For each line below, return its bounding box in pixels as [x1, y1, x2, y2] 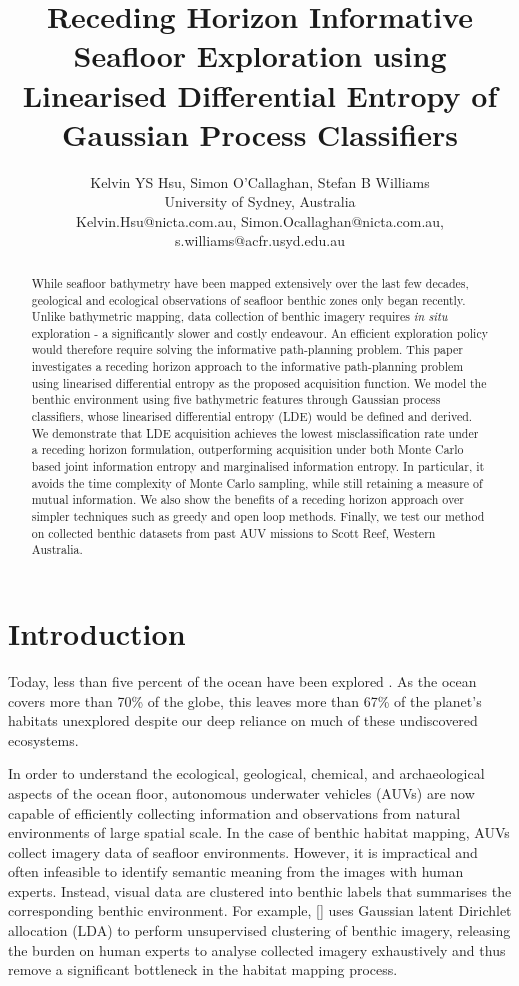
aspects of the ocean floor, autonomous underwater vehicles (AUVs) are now [8, 782, 475, 803]
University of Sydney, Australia [164, 191, 356, 212]
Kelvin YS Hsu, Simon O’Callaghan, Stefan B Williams [90, 171, 430, 192]
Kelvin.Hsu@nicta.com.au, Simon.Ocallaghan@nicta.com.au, [75, 210, 445, 231]
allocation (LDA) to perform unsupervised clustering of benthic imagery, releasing [8, 920, 511, 941]
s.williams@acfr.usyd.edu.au [175, 230, 345, 251]
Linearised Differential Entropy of [22, 74, 498, 115]
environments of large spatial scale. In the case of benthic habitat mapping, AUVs [8, 822, 510, 843]
